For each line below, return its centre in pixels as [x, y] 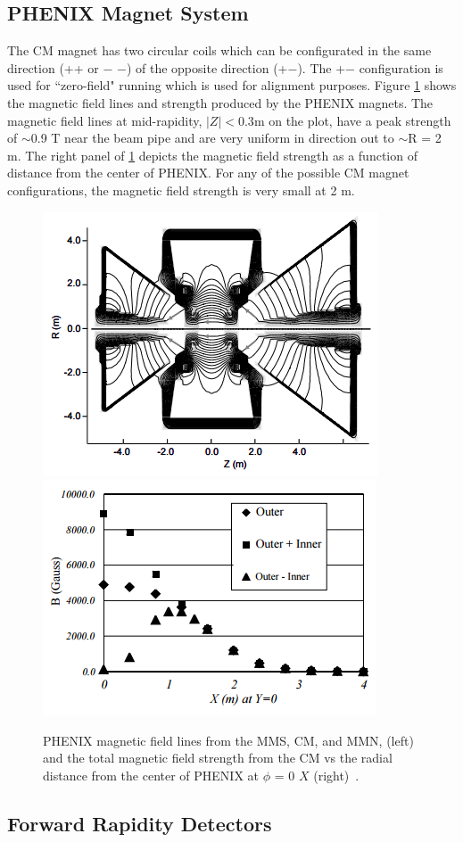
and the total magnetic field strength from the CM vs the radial [218, 758]
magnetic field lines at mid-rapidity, [105, 120]
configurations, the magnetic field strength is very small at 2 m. [181, 190]
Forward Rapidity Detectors [140, 823]
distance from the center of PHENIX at [151, 775]
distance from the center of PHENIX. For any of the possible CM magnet [208, 173]
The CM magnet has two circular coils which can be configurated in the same [219, 50]
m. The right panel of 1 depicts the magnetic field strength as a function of [212, 155]
